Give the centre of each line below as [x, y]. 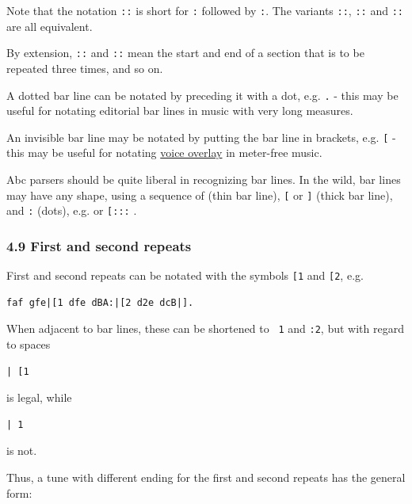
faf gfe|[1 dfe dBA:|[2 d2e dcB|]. [100, 302]
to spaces [29, 344]
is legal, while [39, 397]
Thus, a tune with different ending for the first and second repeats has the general [206, 477]
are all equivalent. [50, 26]
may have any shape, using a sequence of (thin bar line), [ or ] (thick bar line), [200, 195]
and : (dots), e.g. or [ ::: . [72, 210]
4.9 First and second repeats [99, 245]
